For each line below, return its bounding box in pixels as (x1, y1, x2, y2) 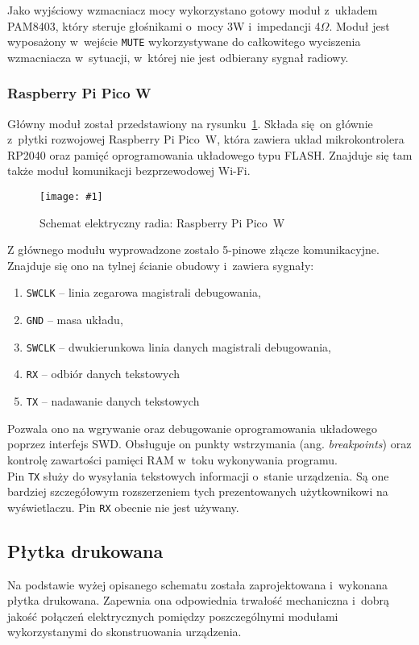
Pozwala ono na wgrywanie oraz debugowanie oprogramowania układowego (7, 419, 377, 436)
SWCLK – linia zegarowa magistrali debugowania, (26, 284, 261, 301)
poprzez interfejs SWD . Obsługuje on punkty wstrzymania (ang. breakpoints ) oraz (7, 435, 412, 452)
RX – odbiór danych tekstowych (26, 365, 180, 382)
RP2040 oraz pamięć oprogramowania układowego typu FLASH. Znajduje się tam (7, 146, 413, 163)
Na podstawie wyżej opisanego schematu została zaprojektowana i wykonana (7, 576, 388, 593)
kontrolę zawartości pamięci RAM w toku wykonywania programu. (7, 451, 338, 468)
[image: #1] (39, 191, 103, 203)
